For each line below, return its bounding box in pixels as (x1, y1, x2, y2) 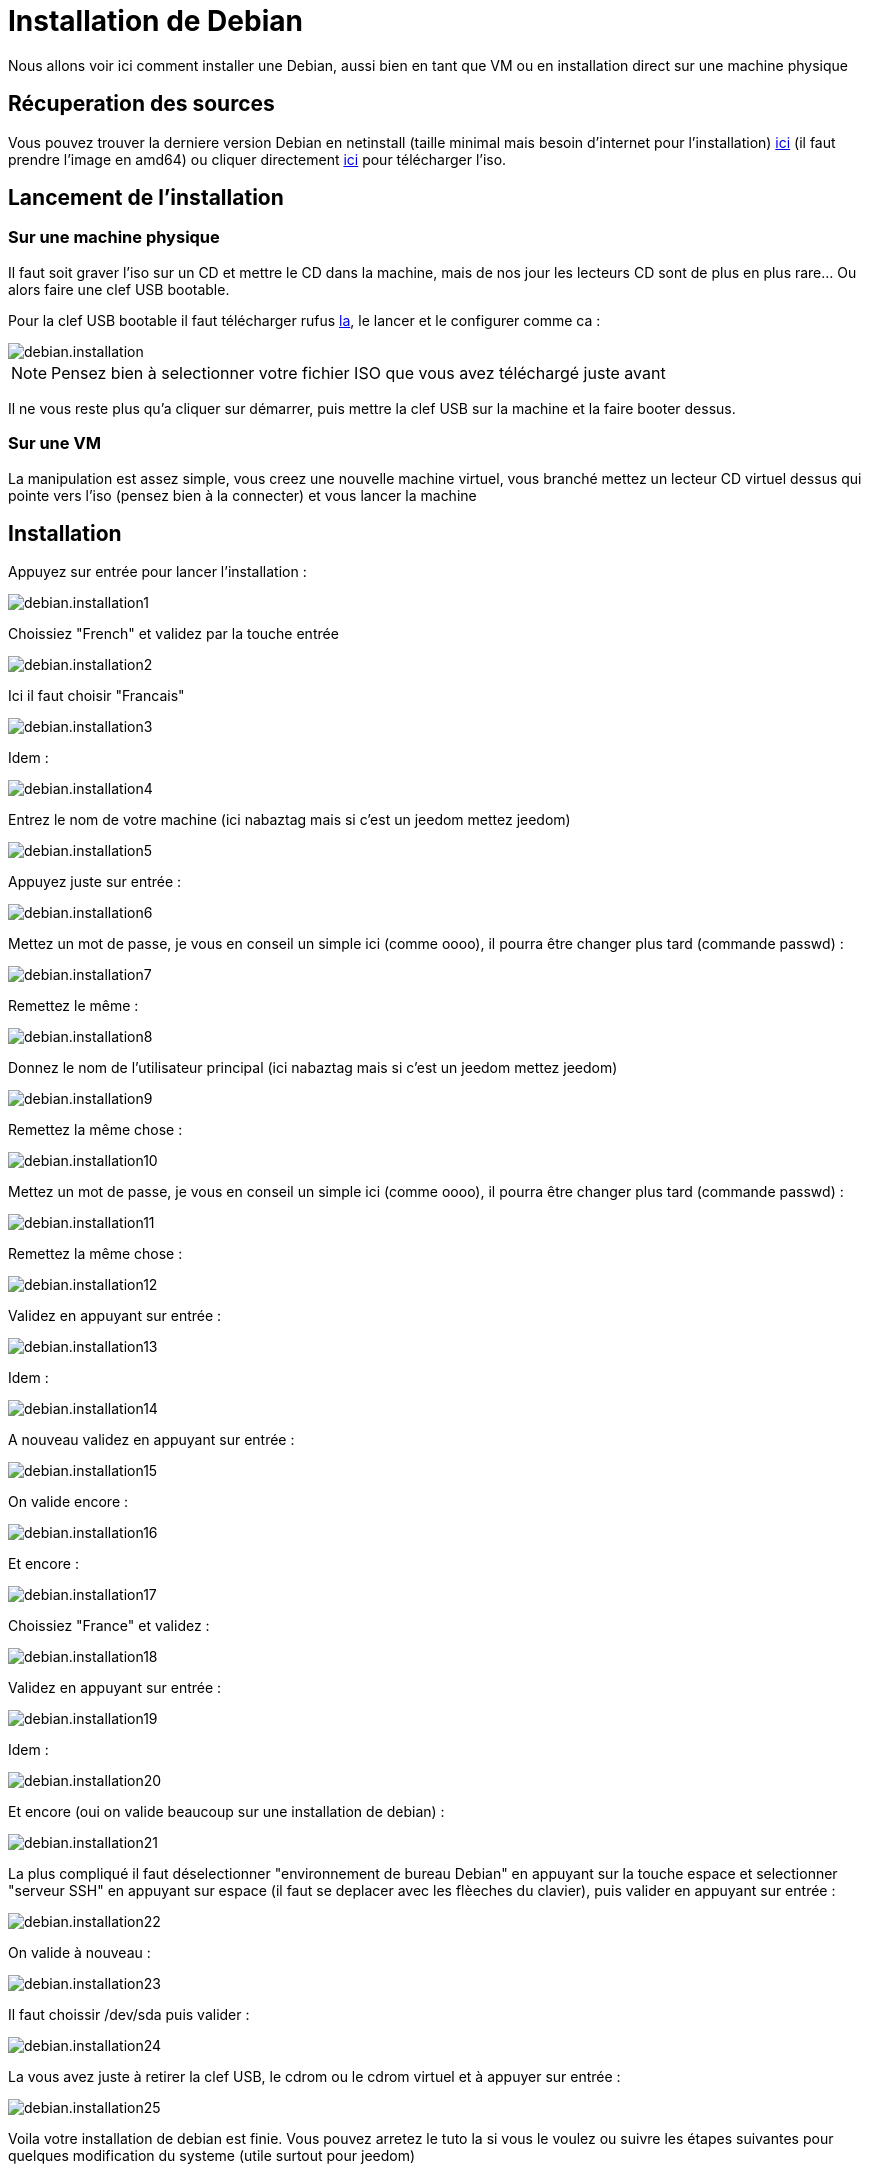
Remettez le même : (8, 997, 139, 1015)
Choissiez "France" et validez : (8, 1617, 210, 1635)
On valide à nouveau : (8, 1944, 151, 1962)
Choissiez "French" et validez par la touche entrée (8, 625, 339, 643)
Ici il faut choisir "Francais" (8, 687, 185, 705)
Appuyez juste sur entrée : (8, 873, 182, 891)
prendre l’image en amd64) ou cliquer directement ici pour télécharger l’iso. (8, 150, 507, 168)
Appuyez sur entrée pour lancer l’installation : (8, 563, 307, 581)
